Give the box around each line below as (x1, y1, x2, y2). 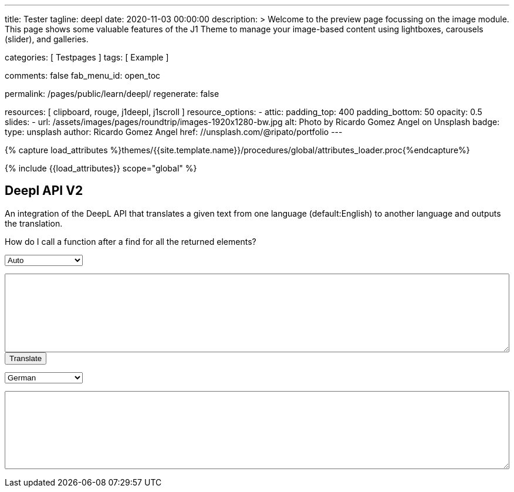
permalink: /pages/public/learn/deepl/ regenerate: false (5, 89, 219, 99)
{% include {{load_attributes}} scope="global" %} (5, 163, 197, 173)
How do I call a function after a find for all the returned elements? (5, 236, 256, 247)
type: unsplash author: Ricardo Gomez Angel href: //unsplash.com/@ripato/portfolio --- (5, 127, 343, 137)
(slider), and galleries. (5, 34, 89, 44)
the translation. (5, 218, 63, 228)
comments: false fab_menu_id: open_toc (5, 70, 161, 80)
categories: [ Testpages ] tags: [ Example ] (5, 52, 169, 62)
